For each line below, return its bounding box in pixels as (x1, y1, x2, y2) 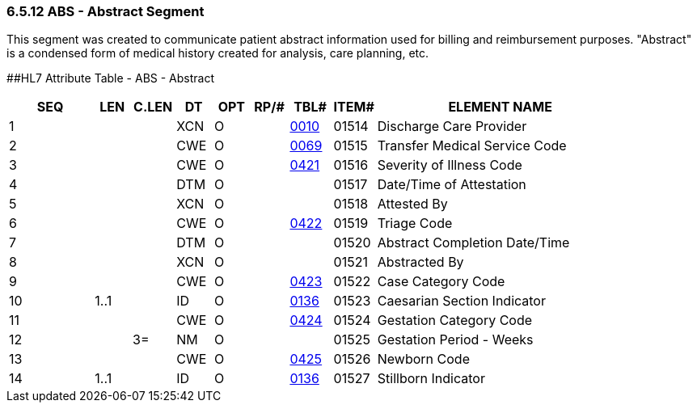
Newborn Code (377, 351, 470, 368)
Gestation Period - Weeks (377, 331, 534, 348)
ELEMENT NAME (448, 99, 552, 116)
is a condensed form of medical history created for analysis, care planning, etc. (6, 46, 429, 61)
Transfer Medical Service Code (377, 137, 567, 154)
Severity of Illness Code (377, 157, 522, 174)
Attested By (377, 196, 448, 213)
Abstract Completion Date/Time (377, 234, 570, 251)
